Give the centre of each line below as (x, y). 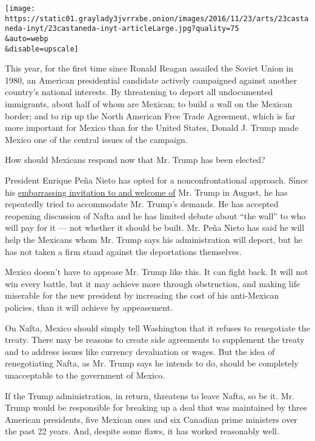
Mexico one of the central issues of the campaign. (96, 139)
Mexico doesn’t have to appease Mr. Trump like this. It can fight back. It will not (157, 272)
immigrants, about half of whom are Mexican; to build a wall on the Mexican (149, 104)
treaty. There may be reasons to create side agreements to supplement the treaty (155, 340)
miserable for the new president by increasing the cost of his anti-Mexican (142, 295)
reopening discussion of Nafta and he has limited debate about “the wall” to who (155, 215)
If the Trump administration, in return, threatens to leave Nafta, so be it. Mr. (150, 395)
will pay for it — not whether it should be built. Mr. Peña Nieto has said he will (155, 227)
